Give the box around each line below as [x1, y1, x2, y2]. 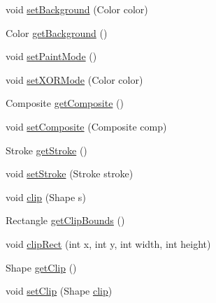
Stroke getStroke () [6, 142, 87, 157]
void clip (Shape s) [6, 189, 86, 204]
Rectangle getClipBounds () [6, 213, 125, 228]
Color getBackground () [6, 25, 108, 40]
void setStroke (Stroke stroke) [6, 166, 134, 181]
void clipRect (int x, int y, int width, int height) [6, 236, 211, 251]
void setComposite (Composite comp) [6, 119, 167, 133]
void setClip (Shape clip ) [6, 283, 113, 298]
